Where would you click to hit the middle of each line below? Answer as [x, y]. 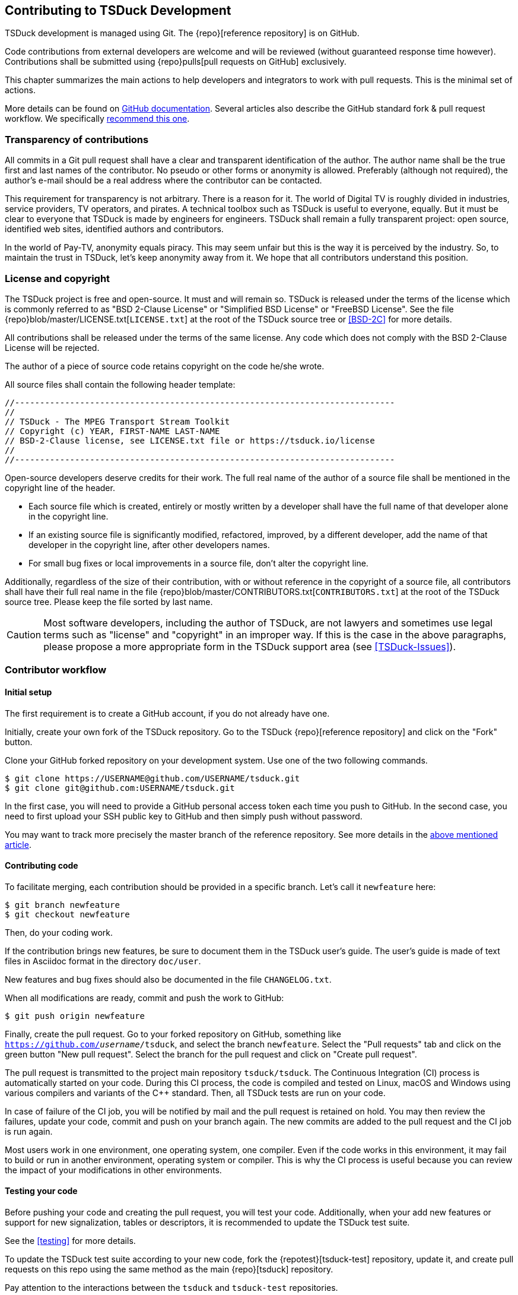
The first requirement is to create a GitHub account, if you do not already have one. [167, 713]
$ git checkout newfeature [67, 914]
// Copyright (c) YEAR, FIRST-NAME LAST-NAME [112, 431]
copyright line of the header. [60, 487]
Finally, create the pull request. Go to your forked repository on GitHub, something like [173, 1034]
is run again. [29, 1131]
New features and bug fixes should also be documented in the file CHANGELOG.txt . [168, 979]
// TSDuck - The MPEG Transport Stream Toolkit [117, 421]
